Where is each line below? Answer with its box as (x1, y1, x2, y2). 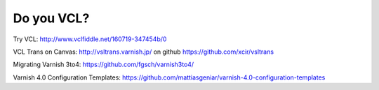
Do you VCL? (13, 10, 90, 26)
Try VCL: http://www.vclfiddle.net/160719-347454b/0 (13, 35, 167, 43)
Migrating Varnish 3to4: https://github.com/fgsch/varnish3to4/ (13, 60, 194, 69)
